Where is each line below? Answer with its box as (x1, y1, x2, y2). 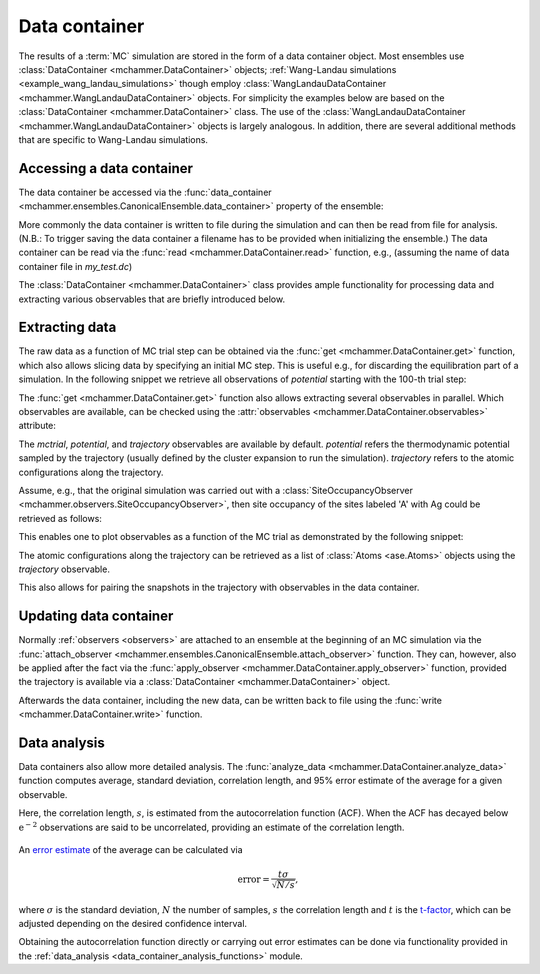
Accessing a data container (18, 160, 194, 177)
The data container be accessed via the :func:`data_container (18, 186, 272, 198)
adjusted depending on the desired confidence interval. (18, 917, 248, 929)
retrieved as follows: (18, 512, 102, 524)
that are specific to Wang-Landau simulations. (18, 133, 209, 145)
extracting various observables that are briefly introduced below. (18, 293, 285, 305)
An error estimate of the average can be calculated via (18, 844, 244, 856)
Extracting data (18, 319, 117, 336)
